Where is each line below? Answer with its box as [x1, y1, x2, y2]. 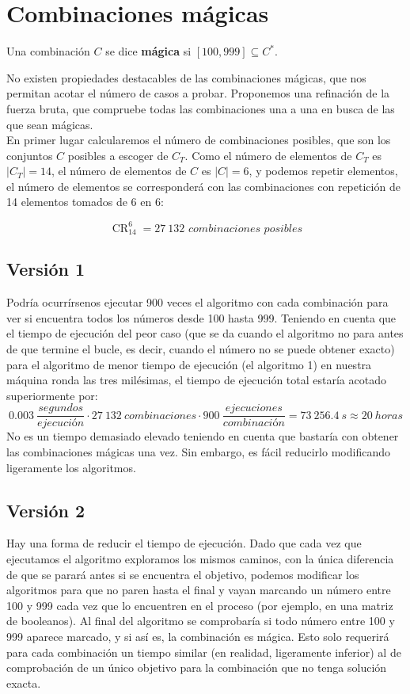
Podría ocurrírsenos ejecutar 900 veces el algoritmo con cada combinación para [6, 294, 389, 311]
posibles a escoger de [67, 147, 169, 163]
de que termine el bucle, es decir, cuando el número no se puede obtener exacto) [6, 341, 395, 357]
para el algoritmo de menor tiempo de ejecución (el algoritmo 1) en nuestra [6, 356, 372, 372]
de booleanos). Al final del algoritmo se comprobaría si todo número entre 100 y [6, 612, 395, 629]
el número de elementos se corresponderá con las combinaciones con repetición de [6, 177, 401, 194]
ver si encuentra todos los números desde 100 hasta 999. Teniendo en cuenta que [6, 309, 397, 326]
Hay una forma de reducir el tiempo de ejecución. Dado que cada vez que [6, 535, 362, 551]
